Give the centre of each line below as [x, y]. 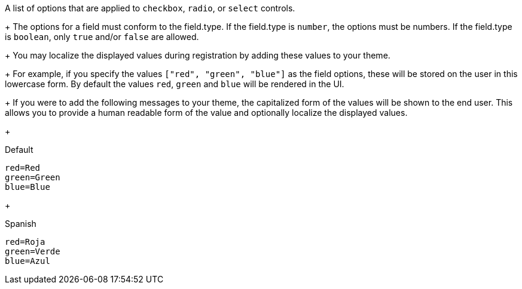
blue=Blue [28, 187]
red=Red [23, 168]
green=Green [33, 177]
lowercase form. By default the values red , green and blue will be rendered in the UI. [175, 84]
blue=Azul [28, 261]
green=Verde [33, 251]
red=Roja [25, 242]
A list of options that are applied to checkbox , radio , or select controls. [150, 8]
